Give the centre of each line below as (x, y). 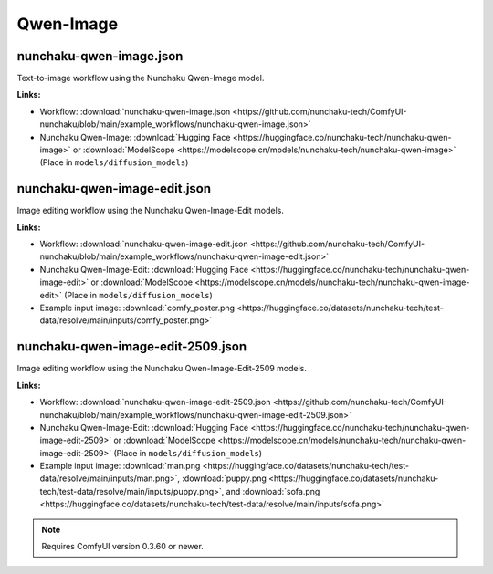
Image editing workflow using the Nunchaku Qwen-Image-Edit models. (151, 211)
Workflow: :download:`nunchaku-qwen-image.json (135, 111)
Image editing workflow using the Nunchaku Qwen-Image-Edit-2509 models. (162, 369)
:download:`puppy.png (224, 478)
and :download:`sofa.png (273, 491)
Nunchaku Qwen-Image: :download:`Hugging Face (135, 137)
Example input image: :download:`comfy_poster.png (137, 308)
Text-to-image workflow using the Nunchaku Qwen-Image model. (141, 78)
